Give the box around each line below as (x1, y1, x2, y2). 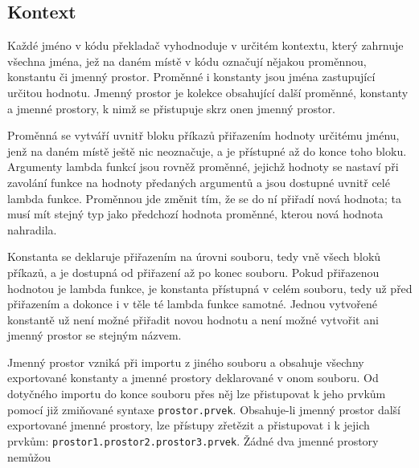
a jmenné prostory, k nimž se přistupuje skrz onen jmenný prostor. (7, 100, 335, 116)
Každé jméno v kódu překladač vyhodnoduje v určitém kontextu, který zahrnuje (7, 37, 404, 54)
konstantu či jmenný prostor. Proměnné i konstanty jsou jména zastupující (7, 68, 376, 85)
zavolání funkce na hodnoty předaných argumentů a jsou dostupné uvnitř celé (7, 173, 390, 190)
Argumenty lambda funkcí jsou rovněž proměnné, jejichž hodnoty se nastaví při (7, 158, 399, 175)
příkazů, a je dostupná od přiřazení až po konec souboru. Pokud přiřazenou (7, 263, 380, 280)
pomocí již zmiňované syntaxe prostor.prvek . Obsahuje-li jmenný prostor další (7, 401, 401, 417)
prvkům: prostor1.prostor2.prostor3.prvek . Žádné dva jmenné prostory (7, 432, 379, 449)
